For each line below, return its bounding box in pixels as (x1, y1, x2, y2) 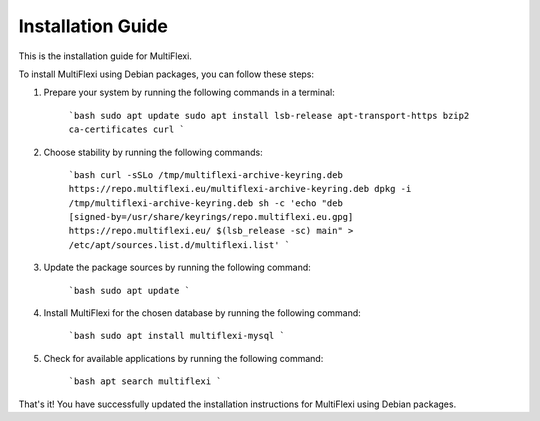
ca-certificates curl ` (68, 124, 185, 135)
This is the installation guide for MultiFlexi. (18, 50, 192, 62)
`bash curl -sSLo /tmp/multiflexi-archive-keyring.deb (68, 169, 344, 180)
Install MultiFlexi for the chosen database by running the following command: (43, 307, 362, 319)
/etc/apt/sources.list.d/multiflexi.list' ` (68, 239, 291, 250)
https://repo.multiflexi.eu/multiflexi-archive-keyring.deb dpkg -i (68, 183, 412, 195)
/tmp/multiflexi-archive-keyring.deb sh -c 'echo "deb (68, 197, 344, 209)
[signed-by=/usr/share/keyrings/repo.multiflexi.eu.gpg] (68, 211, 354, 223)
